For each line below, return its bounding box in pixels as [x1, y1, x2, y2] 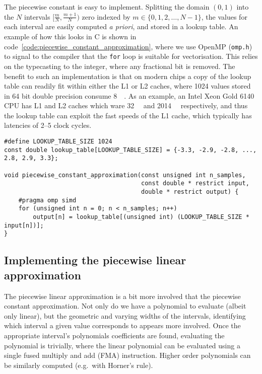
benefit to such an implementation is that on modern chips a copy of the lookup [4, 70, 251, 81]
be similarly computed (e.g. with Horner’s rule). [4, 359, 153, 370]
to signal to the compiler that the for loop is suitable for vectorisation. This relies [4, 51, 258, 61]
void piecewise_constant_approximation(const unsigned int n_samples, [4, 171, 246, 179]
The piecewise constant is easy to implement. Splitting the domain [4, 2, 210, 12]
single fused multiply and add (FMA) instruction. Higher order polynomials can [4, 350, 251, 360]
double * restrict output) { [141, 188, 239, 196]
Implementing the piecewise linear [4, 252, 186, 268]
